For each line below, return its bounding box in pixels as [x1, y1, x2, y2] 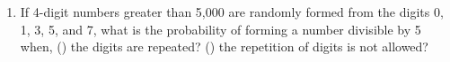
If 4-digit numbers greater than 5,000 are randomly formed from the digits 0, [20, 3, 444, 20]
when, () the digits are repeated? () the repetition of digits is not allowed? [20, 37, 428, 56]
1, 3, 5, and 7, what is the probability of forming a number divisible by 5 [20, 19, 421, 38]
